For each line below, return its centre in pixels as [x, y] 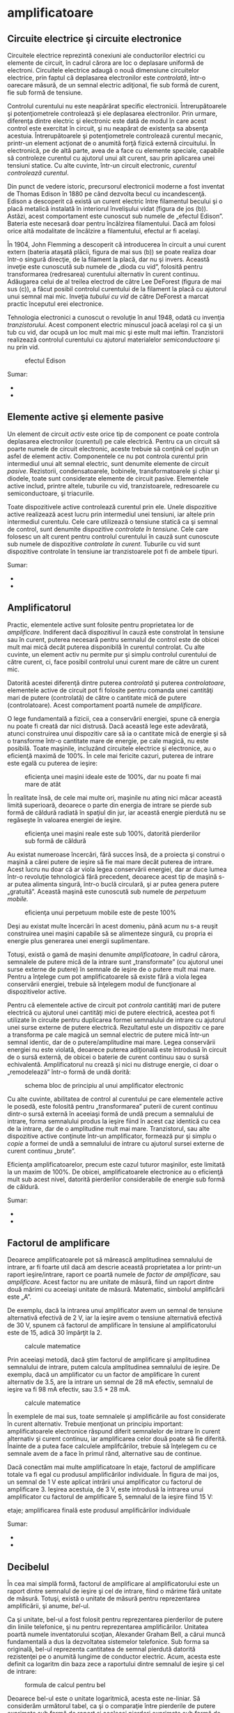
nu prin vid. [23, 347]
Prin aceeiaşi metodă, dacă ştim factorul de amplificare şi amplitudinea [109, 1360]
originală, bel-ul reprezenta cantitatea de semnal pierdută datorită [102, 1649]
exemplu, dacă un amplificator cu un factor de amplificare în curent [104, 1375]
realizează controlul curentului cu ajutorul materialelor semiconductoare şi [114, 340]
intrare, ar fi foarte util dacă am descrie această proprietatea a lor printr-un [114, 1267]
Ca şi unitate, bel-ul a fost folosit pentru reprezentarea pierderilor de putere [115, 1619]
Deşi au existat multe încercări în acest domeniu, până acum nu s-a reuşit [112, 926]
